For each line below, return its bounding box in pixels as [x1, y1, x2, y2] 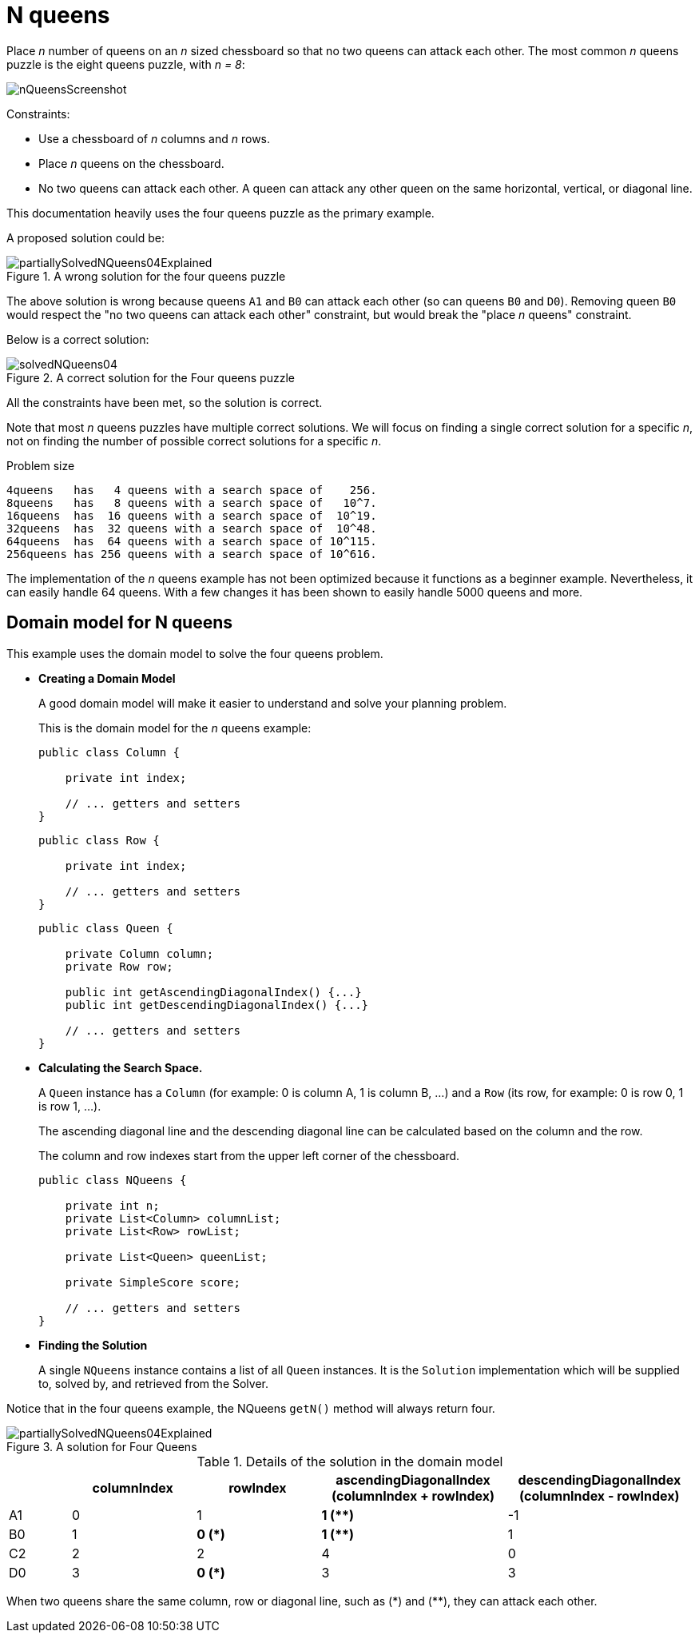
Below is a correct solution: [6, 332, 149, 346]
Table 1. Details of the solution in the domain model [197, 1453, 503, 1470]
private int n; [65, 1198, 160, 1212]
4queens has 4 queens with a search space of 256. [6, 483, 377, 496]
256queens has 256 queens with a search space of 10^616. [6, 547, 377, 560]
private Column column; [65, 947, 214, 960]
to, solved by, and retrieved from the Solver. [38, 1376, 269, 1390]
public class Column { [38, 745, 181, 759]
